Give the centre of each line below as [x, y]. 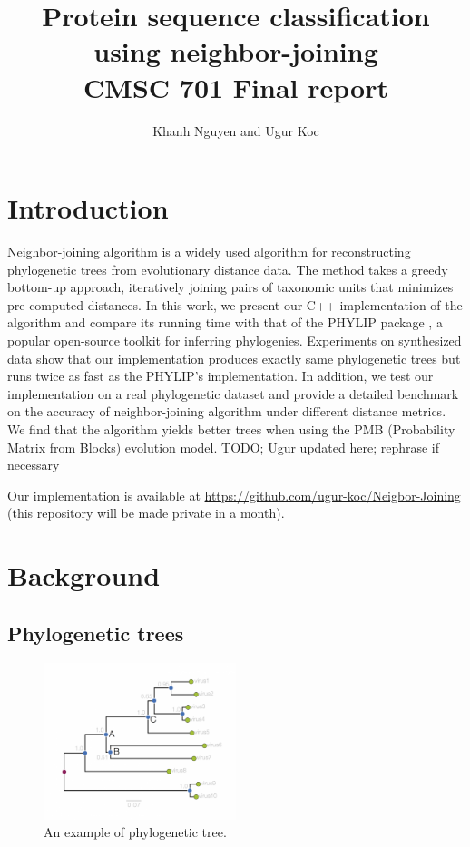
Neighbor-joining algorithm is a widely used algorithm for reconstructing [209, 252]
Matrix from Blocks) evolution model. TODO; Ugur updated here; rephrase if [224, 447]
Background [84, 575]
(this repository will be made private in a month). [146, 513]
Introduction [88, 208]
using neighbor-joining [236, 51]
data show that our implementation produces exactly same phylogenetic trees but [234, 358]
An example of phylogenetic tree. [135, 832]
